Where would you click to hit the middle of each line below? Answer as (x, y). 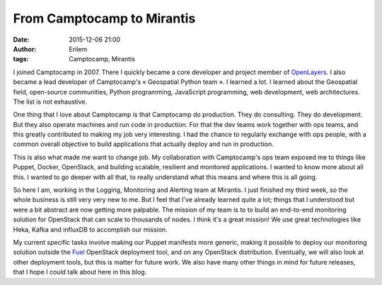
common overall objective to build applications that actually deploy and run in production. (143, 144)
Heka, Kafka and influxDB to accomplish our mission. (90, 229)
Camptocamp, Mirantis (102, 59)
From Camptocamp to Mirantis (104, 18)
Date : (21, 40)
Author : (25, 49)
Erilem (78, 49)
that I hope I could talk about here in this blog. (80, 272)
